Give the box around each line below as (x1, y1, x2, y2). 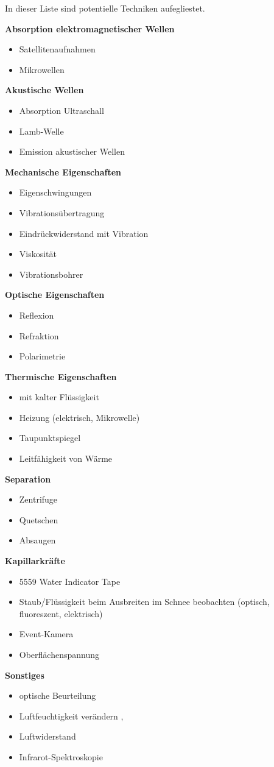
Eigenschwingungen (19, 186, 92, 199)
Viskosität (19, 247, 57, 260)
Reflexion (19, 308, 54, 321)
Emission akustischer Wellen (19, 145, 125, 158)
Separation (5, 472, 51, 485)
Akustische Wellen (5, 83, 84, 96)
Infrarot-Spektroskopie (19, 750, 103, 763)
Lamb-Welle (19, 124, 64, 137)
